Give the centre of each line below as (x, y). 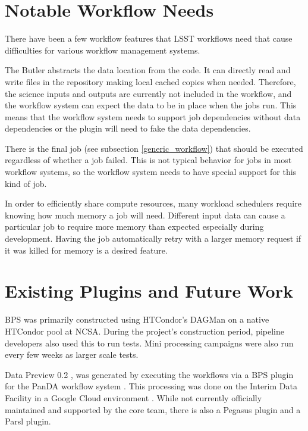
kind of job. (26, 183)
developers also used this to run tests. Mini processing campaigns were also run (149, 343)
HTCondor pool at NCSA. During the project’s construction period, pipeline (145, 331)
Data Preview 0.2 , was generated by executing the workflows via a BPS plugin (149, 374)
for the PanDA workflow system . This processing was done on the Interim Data (151, 386)
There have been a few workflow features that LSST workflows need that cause (149, 38)
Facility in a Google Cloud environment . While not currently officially (133, 397)
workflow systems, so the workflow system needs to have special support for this (151, 172)
